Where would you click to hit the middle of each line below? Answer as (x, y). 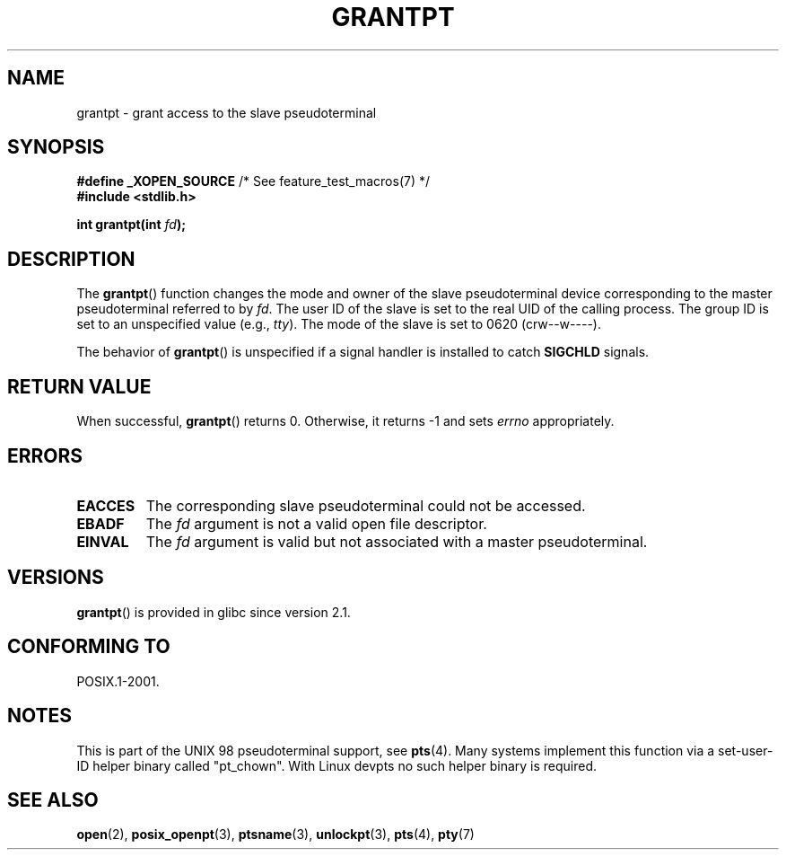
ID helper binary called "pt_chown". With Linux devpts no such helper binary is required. (337, 765)
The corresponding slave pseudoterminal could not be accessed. (366, 505)
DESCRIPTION (71, 259)
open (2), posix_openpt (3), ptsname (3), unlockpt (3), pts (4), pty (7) (275, 835)
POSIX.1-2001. (118, 681)
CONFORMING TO (89, 647)
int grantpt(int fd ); (131, 225)
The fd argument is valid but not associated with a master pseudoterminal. (397, 541)
